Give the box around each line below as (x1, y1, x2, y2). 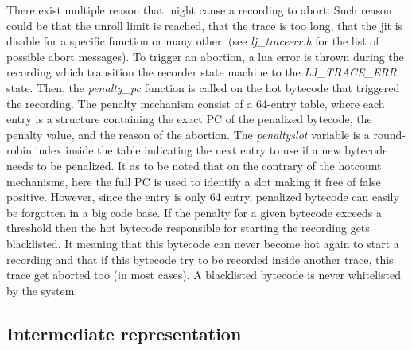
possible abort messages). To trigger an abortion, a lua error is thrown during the (6, 48, 404, 64)
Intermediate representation (6, 321, 242, 345)
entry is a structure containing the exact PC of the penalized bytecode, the (6, 111, 372, 127)
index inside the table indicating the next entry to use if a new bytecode (35, 142, 388, 158)
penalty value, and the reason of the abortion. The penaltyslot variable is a (6, 126, 370, 142)
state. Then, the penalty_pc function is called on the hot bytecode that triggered (6, 79, 400, 95)
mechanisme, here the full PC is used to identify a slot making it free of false (6, 173, 381, 189)
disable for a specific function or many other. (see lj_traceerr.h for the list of (6, 33, 379, 49)
